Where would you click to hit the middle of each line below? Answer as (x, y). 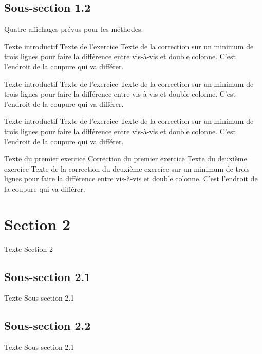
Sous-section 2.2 (48, 325)
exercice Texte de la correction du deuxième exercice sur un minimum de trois (127, 168)
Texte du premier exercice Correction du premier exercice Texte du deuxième (126, 159)
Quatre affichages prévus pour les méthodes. (74, 29)
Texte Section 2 (29, 248)
